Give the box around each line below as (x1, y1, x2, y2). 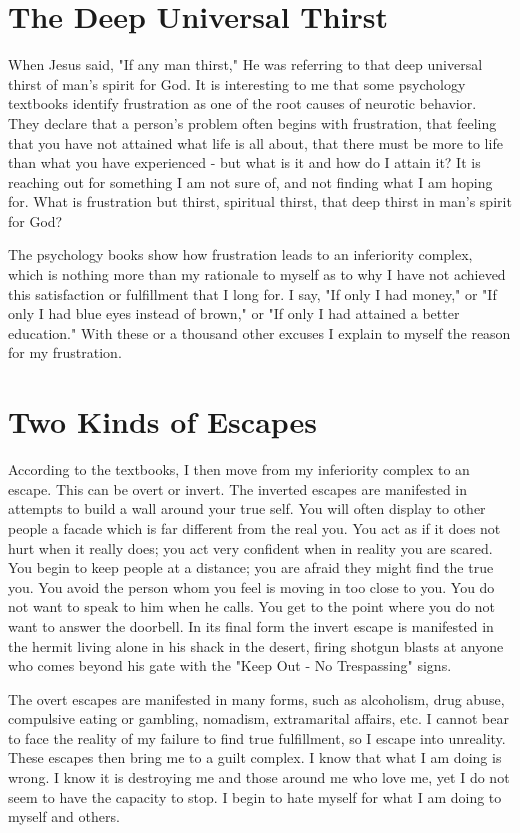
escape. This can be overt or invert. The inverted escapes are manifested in (8, 478, 468, 499)
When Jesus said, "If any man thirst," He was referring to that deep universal (8, 54, 483, 75)
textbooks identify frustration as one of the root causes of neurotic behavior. (8, 93, 477, 114)
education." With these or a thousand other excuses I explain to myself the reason (8, 322, 511, 343)
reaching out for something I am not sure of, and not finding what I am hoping (8, 171, 493, 192)
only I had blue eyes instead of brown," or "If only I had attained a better (8, 303, 460, 324)
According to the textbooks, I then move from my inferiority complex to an (8, 459, 470, 480)
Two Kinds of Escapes (8, 401, 318, 442)
